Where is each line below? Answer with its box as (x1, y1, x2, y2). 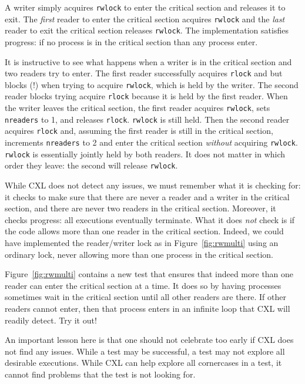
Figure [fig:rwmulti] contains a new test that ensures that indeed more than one (5, 268, 294, 280)
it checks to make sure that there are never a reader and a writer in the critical (5, 190, 290, 203)
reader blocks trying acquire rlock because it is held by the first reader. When (5, 90, 288, 102)
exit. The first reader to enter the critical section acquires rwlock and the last (5, 12, 285, 25)
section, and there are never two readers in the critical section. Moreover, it (5, 202, 276, 214)
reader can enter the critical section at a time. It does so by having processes (5, 279, 281, 291)
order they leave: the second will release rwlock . (5, 159, 178, 171)
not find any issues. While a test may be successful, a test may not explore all (5, 345, 285, 357)
